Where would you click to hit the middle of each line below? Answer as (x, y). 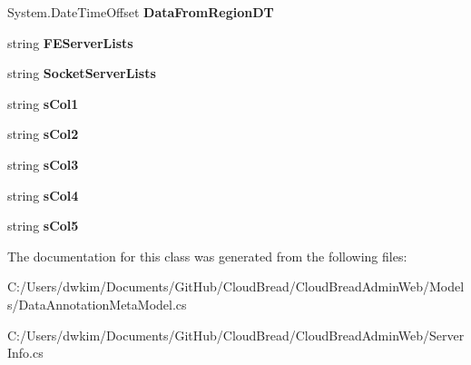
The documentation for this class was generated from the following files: (207, 256)
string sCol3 (43, 164)
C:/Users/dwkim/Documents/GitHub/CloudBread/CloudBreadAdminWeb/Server (236, 335)
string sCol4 (43, 195)
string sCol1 (43, 103)
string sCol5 (43, 226)
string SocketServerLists (82, 73)
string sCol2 (43, 134)
